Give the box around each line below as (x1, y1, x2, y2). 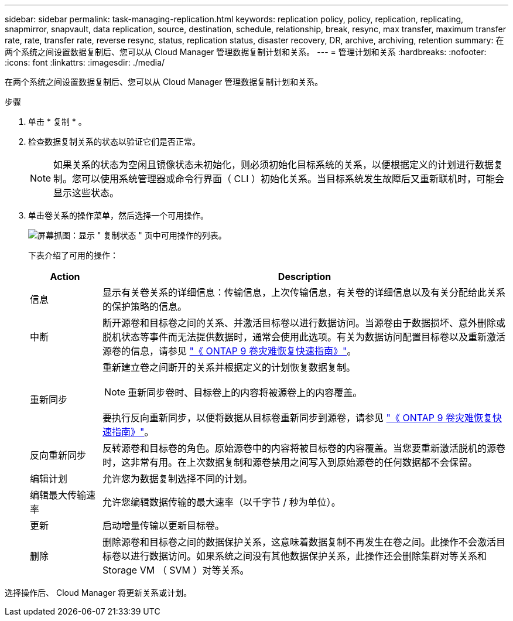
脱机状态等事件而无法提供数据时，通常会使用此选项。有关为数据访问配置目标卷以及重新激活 (102, 331, 506, 343)
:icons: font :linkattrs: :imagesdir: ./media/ (5, 57, 165, 67)
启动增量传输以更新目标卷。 (102, 520, 225, 531)
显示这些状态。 (53, 187, 119, 199)
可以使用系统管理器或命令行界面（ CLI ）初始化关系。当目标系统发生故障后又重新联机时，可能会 (81, 173, 505, 185)
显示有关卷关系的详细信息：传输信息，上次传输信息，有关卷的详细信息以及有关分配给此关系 (102, 286, 506, 298)
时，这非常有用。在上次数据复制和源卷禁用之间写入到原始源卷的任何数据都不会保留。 (102, 456, 478, 468)
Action (50, 271, 80, 282)
